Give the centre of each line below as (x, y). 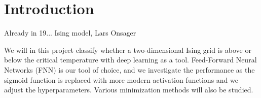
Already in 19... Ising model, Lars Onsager (70, 33)
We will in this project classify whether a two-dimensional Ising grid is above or (128, 50)
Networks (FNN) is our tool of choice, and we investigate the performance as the (129, 69)
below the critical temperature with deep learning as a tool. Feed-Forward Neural (130, 60)
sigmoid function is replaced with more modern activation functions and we (121, 79)
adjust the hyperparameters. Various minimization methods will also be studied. (129, 90)
